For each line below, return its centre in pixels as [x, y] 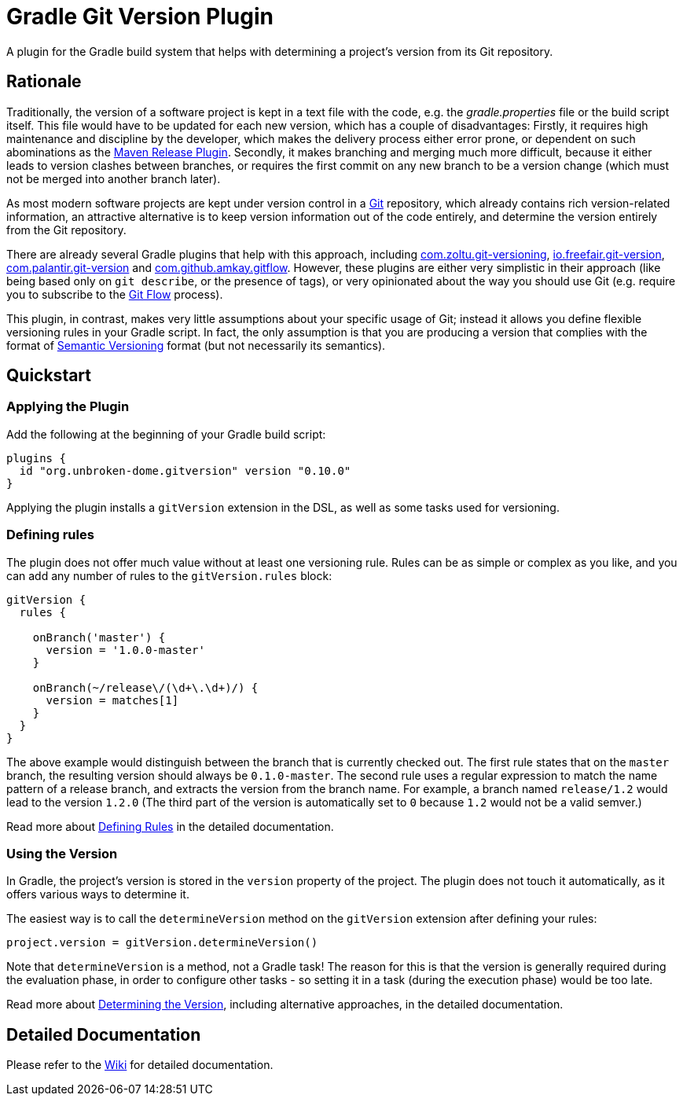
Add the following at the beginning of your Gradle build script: [166, 434]
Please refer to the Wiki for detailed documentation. [140, 1065]
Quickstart [49, 376]
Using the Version [62, 853]
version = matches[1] [112, 700]
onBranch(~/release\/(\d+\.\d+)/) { [145, 687]
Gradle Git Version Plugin [140, 17]
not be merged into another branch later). [114, 178]
